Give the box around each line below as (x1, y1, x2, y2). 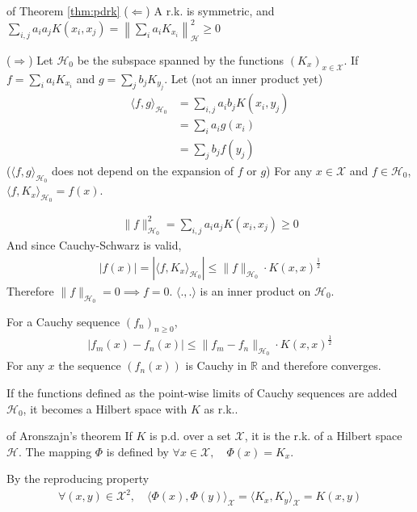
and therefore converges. (261, 357, 381, 374)
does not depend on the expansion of (52, 162, 234, 178)
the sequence (58, 357, 121, 374)
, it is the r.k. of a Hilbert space (244, 427, 402, 444)
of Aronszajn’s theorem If (6, 427, 133, 444)
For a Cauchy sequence (6, 313, 120, 329)
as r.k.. (204, 400, 238, 417)
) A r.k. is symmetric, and (145, 2, 275, 19)
